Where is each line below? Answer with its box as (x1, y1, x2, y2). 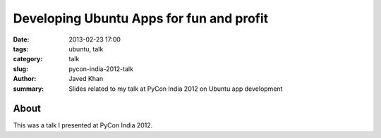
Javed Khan (68, 75, 104, 83)
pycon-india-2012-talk (68, 64, 134, 73)
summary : (13, 84, 44, 93)
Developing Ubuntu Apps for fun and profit (13, 11, 269, 26)
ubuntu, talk (68, 44, 104, 53)
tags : (13, 44, 29, 53)
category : (13, 55, 43, 63)
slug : (13, 64, 28, 73)
